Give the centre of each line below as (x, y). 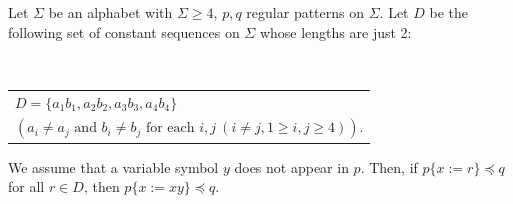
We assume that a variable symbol (113, 166)
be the (448, 12)
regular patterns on (305, 12)
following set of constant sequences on (124, 31)
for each (170, 128)
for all (26, 186)
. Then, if (389, 166)
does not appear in (291, 166)
